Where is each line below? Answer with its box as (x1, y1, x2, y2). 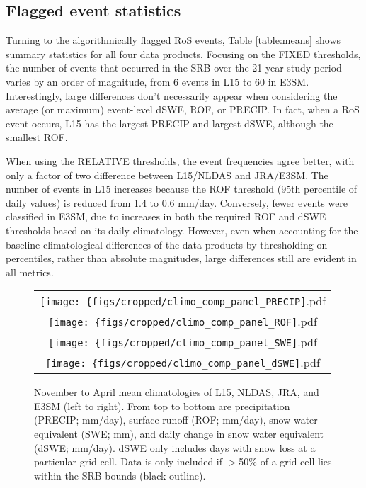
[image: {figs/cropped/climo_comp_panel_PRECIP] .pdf (40, 293, 326, 310)
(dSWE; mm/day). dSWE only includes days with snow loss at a (34, 440, 316, 455)
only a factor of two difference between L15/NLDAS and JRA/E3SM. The (6, 167, 328, 182)
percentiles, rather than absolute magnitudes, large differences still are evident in (6, 251, 357, 266)
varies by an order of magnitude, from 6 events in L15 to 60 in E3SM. (6, 74, 309, 89)
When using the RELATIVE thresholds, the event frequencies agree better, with (6, 153, 355, 168)
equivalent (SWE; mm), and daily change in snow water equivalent (34, 426, 324, 441)
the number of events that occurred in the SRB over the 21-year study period (6, 60, 342, 75)
